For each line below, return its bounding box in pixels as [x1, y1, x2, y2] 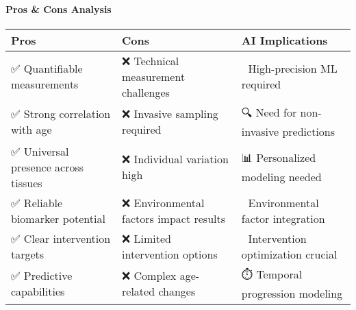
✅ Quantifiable [11, 60, 83, 77]
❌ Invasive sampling [122, 106, 218, 122]
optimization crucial [241, 246, 338, 262]
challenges [122, 84, 170, 100]
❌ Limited [122, 230, 171, 246]
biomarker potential [11, 210, 105, 226]
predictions [282, 123, 335, 139]
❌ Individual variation [122, 151, 229, 167]
